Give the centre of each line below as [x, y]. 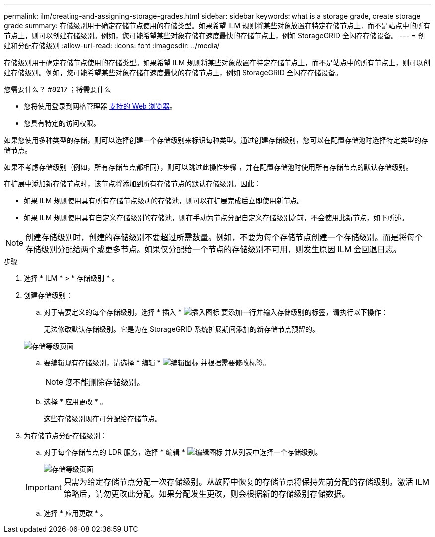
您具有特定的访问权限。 [62, 123]
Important [43, 487]
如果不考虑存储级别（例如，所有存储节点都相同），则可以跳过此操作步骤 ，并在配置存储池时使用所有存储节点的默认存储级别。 [208, 167]
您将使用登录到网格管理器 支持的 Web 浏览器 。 [100, 106]
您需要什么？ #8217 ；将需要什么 [58, 89]
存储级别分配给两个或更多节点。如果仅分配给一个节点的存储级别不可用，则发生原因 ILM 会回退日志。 [213, 249]
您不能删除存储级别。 [105, 382]
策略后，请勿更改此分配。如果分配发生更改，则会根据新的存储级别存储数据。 [206, 494]
